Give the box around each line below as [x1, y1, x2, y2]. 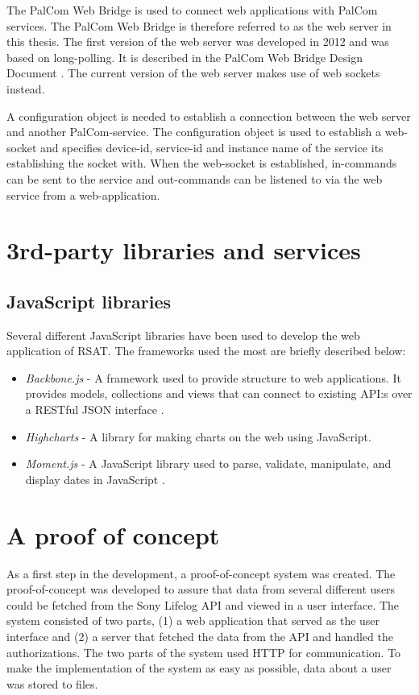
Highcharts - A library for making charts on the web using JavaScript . [25, 428, 371, 445]
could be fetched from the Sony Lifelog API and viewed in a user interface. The [6, 596, 400, 613]
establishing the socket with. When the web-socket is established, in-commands [6, 155, 397, 172]
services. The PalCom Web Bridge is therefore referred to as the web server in [6, 17, 392, 34]
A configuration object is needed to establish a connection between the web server [6, 107, 411, 124]
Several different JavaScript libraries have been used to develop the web [6, 326, 360, 343]
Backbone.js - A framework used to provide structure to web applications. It [25, 369, 401, 386]
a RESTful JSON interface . [25, 401, 164, 418]
